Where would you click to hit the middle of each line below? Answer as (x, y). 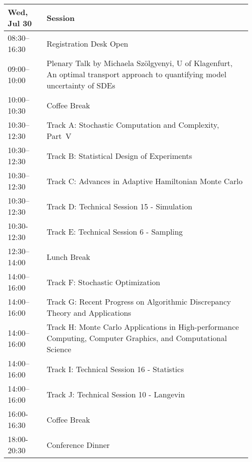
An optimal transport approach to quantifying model (137, 74)
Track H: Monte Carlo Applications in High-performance (143, 327)
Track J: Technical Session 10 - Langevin (116, 394)
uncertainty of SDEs (81, 85)
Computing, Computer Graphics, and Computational (137, 338)
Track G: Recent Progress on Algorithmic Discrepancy (139, 301)
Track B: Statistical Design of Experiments (119, 155)
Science (59, 349)
